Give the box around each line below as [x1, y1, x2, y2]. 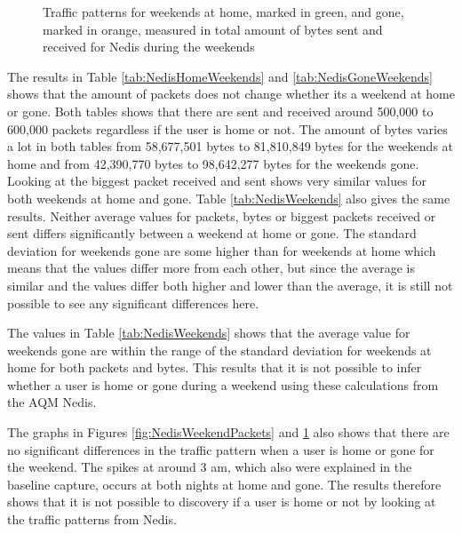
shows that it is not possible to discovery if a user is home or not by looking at [7, 492, 436, 511]
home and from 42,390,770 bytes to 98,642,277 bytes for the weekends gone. [7, 154, 419, 172]
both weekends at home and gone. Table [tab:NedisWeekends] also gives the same [7, 188, 450, 207]
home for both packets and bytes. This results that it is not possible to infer [7, 358, 422, 377]
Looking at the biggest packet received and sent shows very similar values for [7, 171, 427, 190]
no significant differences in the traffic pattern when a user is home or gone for [7, 440, 434, 458]
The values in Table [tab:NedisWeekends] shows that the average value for [7, 323, 410, 342]
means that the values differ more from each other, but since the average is [7, 259, 415, 277]
